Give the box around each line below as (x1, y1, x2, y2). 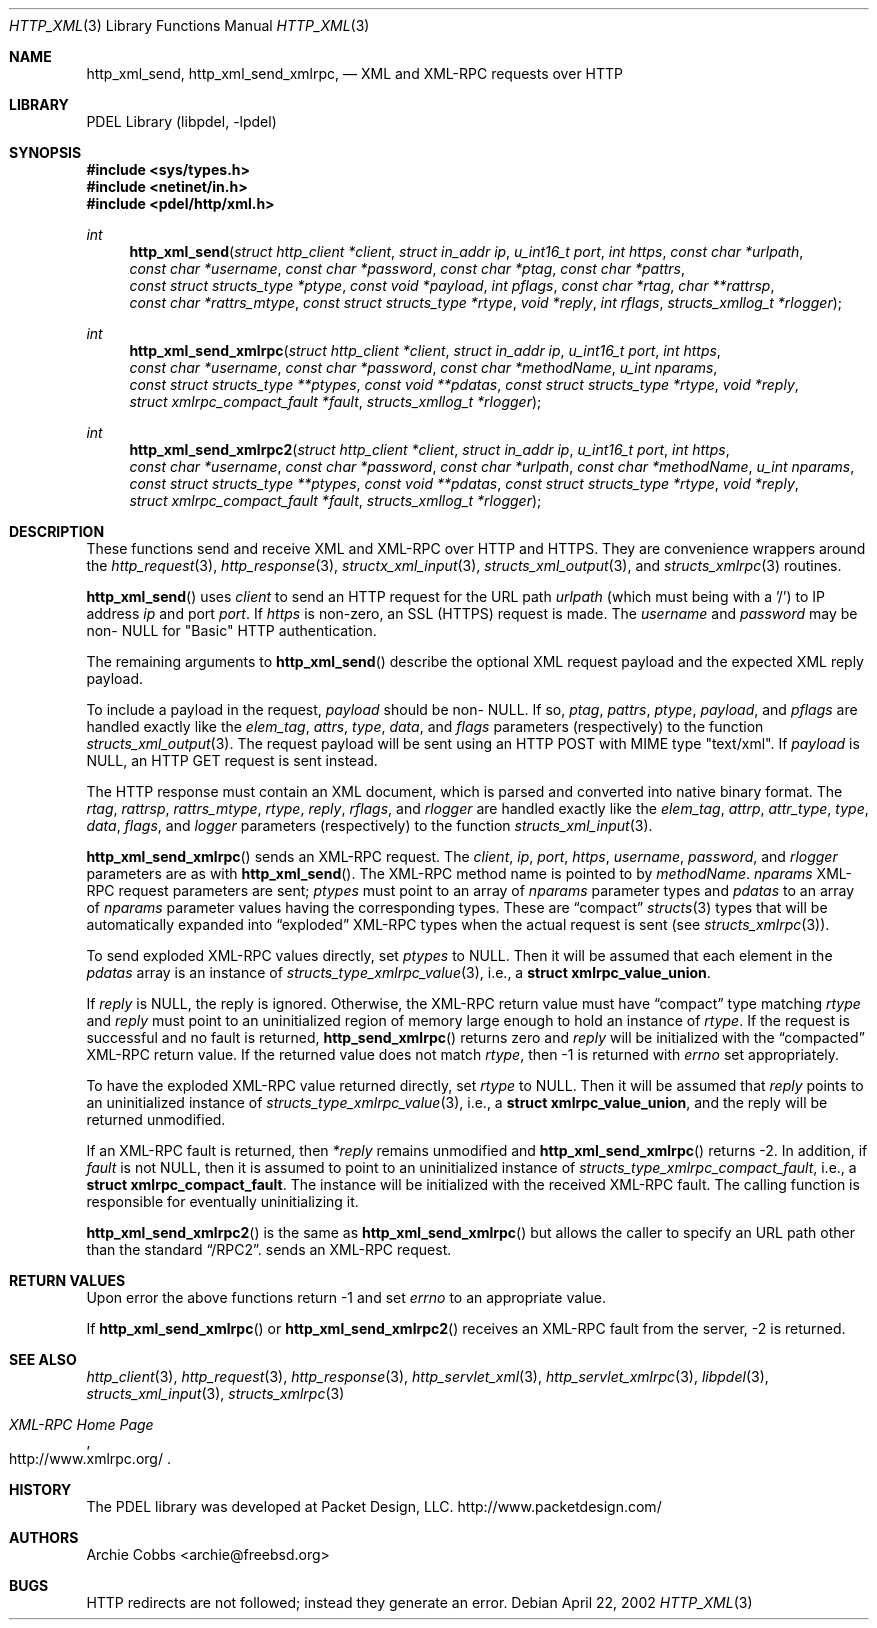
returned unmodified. (86, 1111, 226, 1128)
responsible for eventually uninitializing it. (86, 1193, 359, 1210)
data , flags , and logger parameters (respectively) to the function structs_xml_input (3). (86, 817, 653, 834)
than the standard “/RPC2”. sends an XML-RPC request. (86, 1241, 452, 1258)
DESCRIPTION (9, 523, 105, 540)
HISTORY (9, 1481, 72, 1498)
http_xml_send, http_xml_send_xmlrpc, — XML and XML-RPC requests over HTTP (86, 65, 624, 82)
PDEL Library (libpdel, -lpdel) (86, 113, 277, 130)
